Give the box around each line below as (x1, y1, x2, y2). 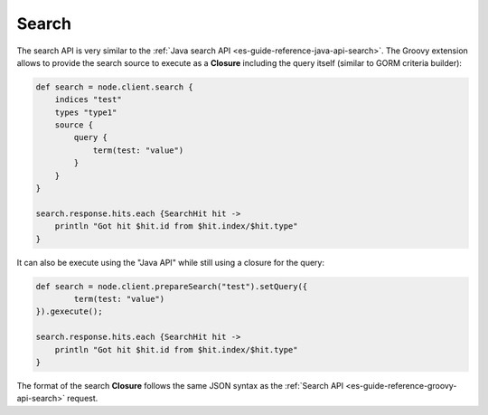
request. (66, 393, 99, 404)
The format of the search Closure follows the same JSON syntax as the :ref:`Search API (16, 380, 344, 391)
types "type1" (54, 107, 117, 118)
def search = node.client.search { (35, 81, 193, 92)
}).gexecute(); (35, 307, 103, 316)
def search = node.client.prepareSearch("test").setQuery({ (35, 281, 308, 291)
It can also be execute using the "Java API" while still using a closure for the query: (16, 257, 325, 268)
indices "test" (54, 95, 122, 105)
